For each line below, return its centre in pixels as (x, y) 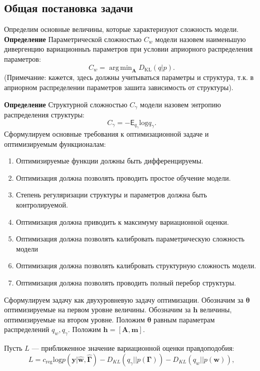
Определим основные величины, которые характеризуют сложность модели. (121, 29)
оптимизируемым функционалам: (55, 143)
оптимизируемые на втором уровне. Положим (75, 319)
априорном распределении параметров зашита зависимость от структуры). (119, 87)
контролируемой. (42, 204)
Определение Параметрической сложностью (73, 39)
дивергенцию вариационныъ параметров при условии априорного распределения (128, 49)
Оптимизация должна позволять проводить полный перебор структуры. (126, 282)
